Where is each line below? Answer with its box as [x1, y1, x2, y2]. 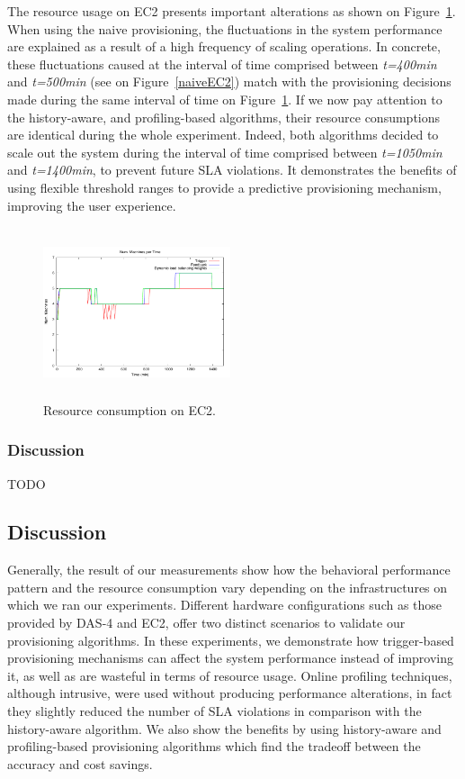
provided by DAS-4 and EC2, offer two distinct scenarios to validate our [7, 613, 406, 632]
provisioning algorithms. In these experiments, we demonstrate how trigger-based [7, 630, 454, 649]
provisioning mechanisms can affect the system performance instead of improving [7, 648, 454, 667]
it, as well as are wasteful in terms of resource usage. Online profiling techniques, [7, 666, 452, 684]
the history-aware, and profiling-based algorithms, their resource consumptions [7, 107, 441, 126]
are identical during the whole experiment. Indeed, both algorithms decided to [7, 125, 439, 144]
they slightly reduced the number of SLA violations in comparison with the [7, 702, 422, 720]
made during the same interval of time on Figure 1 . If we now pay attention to [7, 89, 443, 108]
